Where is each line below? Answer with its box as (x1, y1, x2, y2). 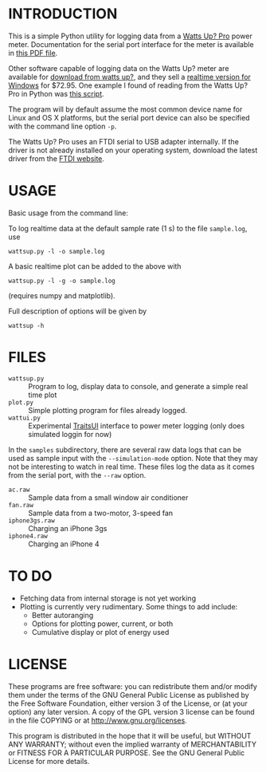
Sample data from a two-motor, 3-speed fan (28, 508, 174, 518)
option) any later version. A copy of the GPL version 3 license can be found (8, 707, 255, 716)
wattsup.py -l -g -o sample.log (8, 277, 115, 285)
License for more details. (8, 756, 90, 766)
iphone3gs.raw (8, 516, 56, 525)
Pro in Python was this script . (8, 89, 105, 98)
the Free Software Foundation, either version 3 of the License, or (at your (8, 699, 248, 708)
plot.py (8, 398, 34, 407)
